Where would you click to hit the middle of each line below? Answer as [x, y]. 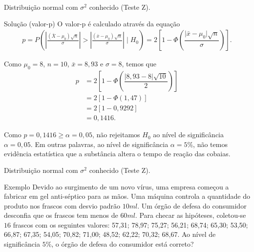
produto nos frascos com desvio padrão [62, 205]
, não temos [210, 144]
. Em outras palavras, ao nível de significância [99, 144]
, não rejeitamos [116, 135]
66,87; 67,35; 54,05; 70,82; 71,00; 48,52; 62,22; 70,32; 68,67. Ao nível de [110, 234]
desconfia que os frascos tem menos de [61, 215]
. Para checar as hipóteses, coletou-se [190, 215]
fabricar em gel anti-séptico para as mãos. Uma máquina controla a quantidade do [127, 196]
